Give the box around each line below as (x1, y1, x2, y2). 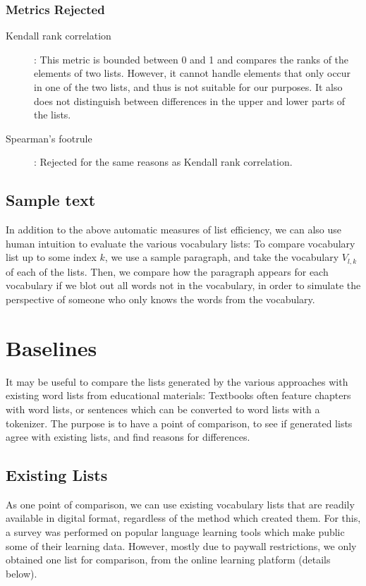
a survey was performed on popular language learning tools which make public (6, 525, 345, 539)
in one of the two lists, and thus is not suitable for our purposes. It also (34, 80, 343, 94)
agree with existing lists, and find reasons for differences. (6, 429, 250, 444)
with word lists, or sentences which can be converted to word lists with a (6, 401, 320, 416)
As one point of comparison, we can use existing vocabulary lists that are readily (6, 496, 355, 511)
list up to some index (6, 250, 97, 264)
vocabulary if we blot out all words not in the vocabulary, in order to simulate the (6, 278, 361, 293)
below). (6, 566, 37, 580)
